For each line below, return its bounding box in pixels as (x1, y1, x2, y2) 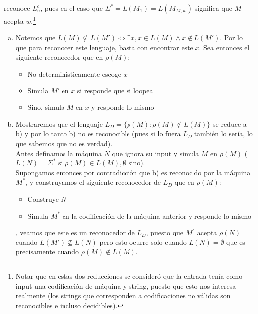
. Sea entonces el (199, 42, 250, 52)
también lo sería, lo (194, 128, 253, 139)
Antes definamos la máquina (15, 148, 102, 158)
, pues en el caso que (40, 3, 103, 13)
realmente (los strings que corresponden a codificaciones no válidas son (15, 290, 231, 301)
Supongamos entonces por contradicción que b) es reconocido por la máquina (15, 167, 251, 177)
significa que (194, 3, 232, 13)
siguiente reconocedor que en (15, 52, 103, 62)
